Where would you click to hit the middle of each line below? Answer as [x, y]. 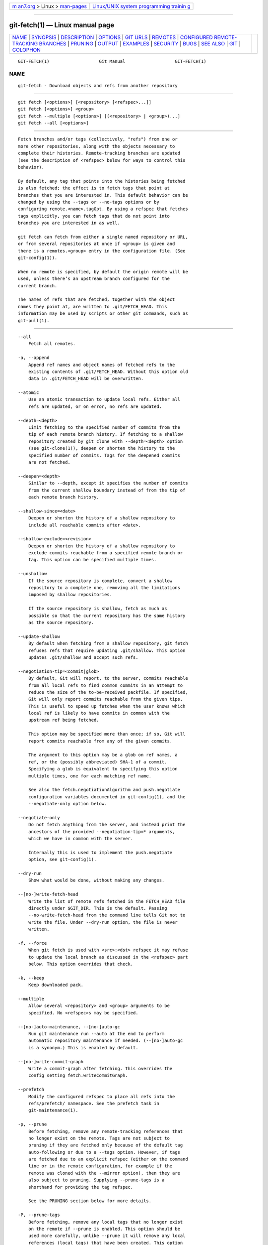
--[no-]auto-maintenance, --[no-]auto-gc [69, 1027]
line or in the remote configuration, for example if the [100, 1166]
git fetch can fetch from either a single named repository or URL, [103, 237]
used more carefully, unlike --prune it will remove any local [107, 1236]
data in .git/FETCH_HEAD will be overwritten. [86, 379]
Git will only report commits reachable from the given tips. [105, 699]
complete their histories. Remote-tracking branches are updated [99, 153]
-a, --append [34, 358]
